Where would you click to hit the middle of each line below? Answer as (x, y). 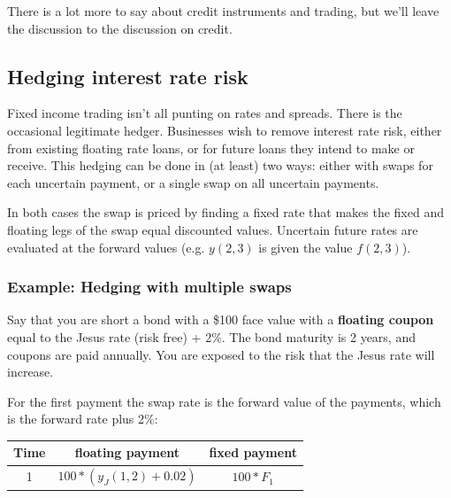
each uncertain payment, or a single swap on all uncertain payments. (193, 182)
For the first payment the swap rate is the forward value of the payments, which (224, 401)
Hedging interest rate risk (128, 76)
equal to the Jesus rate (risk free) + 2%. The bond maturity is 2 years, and (211, 336)
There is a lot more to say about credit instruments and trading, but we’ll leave (223, 11)
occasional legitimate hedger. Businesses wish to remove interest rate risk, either (225, 130)
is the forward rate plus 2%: (83, 419)
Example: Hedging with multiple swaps (149, 287)
